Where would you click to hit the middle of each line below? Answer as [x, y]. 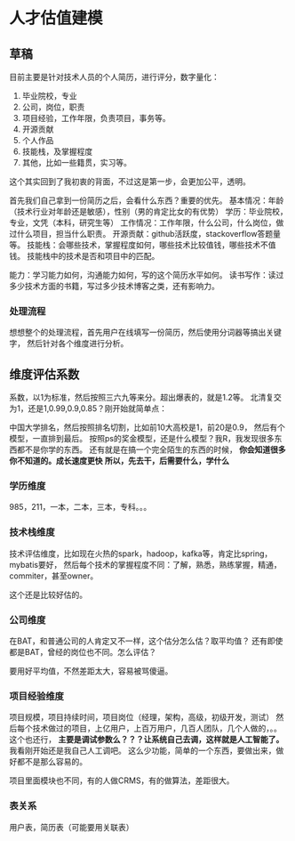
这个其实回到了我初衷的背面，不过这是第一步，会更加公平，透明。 [130, 182]
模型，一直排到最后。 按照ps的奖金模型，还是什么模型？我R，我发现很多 [142, 439]
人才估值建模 [56, 18]
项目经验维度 [37, 696]
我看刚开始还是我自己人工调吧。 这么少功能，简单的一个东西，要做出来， [143, 751]
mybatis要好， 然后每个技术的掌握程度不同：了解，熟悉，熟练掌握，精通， [145, 564]
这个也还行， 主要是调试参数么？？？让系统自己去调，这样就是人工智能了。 [147, 740]
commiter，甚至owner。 [54, 576]
